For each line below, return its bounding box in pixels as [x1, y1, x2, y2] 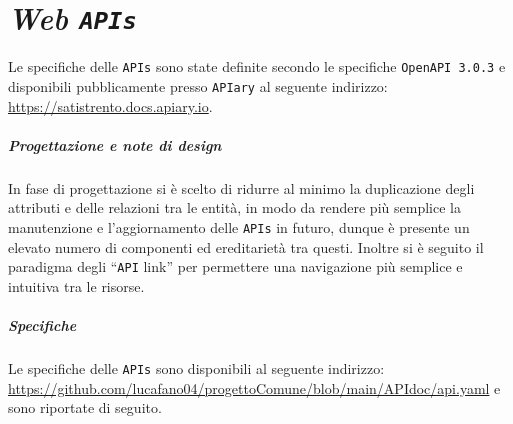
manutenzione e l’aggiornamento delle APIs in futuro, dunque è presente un [8, 216, 470, 237]
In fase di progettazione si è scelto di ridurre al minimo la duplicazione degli [8, 177, 475, 198]
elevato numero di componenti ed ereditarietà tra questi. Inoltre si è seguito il [8, 236, 484, 257]
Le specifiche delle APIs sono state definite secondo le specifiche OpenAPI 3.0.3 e [8, 56, 506, 77]
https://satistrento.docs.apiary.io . [8, 95, 213, 116]
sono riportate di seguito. [8, 397, 162, 418]
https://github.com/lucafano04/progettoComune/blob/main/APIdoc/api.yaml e [8, 377, 501, 398]
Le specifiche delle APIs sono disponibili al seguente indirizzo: [8, 357, 385, 378]
